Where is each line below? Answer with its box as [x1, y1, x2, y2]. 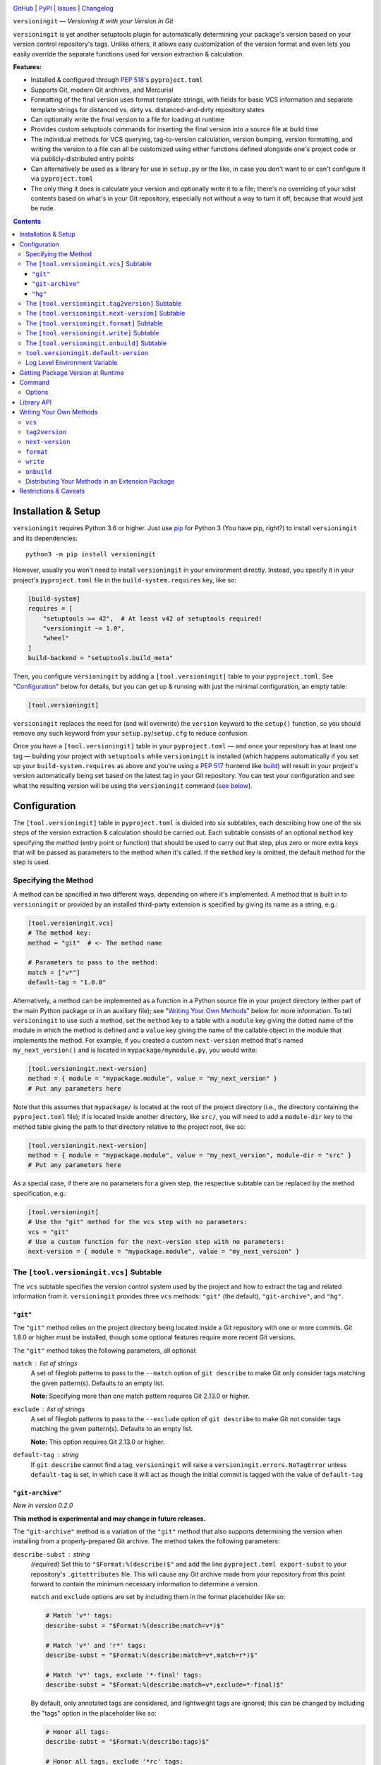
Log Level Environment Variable [25, 359, 118, 367]
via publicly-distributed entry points [30, 155, 134, 163]
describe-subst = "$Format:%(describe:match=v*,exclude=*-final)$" [45, 1681, 284, 1689]
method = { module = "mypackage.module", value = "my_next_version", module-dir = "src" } [28, 1151, 352, 1159]
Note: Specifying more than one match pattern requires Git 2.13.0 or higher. [30, 1392, 250, 1401]
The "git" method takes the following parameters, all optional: [13, 1346, 198, 1355]
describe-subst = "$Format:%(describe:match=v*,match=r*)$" [45, 1651, 258, 1659]
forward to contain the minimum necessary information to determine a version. [30, 1580, 260, 1588]
